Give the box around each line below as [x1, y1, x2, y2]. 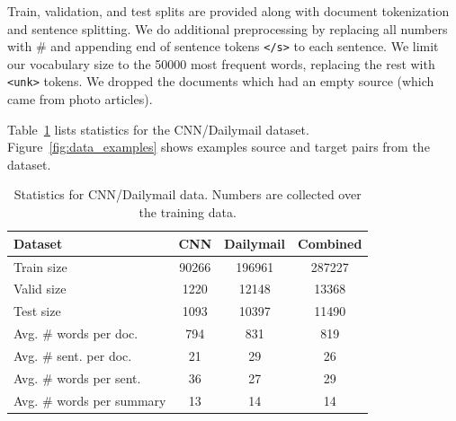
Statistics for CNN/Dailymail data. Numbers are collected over [13, 185, 362, 204]
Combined [298, 233, 362, 252]
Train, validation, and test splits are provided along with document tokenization [7, 2, 450, 20]
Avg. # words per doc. [13, 324, 139, 343]
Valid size [13, 279, 67, 298]
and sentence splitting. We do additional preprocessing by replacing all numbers [7, 19, 448, 38]
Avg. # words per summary [13, 390, 166, 409]
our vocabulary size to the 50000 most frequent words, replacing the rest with [7, 54, 435, 73]
